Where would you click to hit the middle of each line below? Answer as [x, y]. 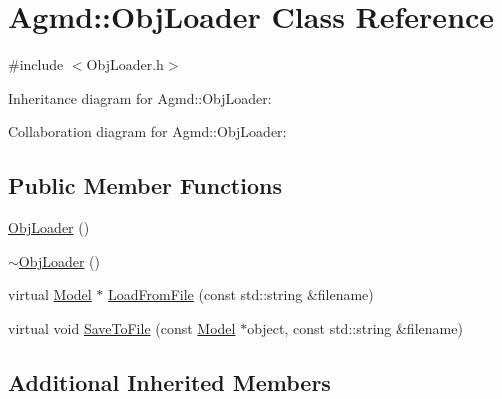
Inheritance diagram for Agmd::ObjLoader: [140, 97]
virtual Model [50, 294]
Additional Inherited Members [169, 381]
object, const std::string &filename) [355, 327]
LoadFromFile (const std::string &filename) [241, 294]
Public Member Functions [145, 185]
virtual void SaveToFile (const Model [122, 327]
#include [36, 64]
